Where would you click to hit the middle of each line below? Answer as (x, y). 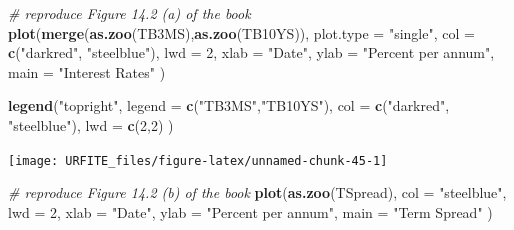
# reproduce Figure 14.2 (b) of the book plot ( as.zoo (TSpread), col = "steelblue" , (257, 192)
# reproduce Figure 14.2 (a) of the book (129, 13)
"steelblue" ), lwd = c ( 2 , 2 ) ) (91, 124)
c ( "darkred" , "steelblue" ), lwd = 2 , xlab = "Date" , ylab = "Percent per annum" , (251, 52)
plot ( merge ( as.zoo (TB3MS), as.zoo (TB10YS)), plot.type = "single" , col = (241, 32)
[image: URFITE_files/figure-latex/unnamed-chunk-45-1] (198, 160)
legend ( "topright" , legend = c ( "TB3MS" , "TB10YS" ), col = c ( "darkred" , (229, 105)
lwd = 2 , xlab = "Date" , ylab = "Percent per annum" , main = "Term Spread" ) (250, 211)
